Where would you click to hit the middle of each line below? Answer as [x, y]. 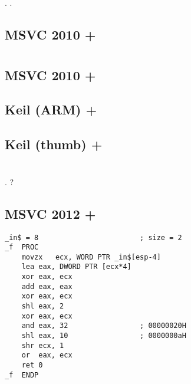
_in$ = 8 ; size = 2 [93, 237]
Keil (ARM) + [51, 109]
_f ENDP [22, 375]
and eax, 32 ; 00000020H [104, 326]
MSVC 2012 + [50, 213]
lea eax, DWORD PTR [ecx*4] [76, 267]
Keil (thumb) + [54, 144]
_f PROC [22, 247]
